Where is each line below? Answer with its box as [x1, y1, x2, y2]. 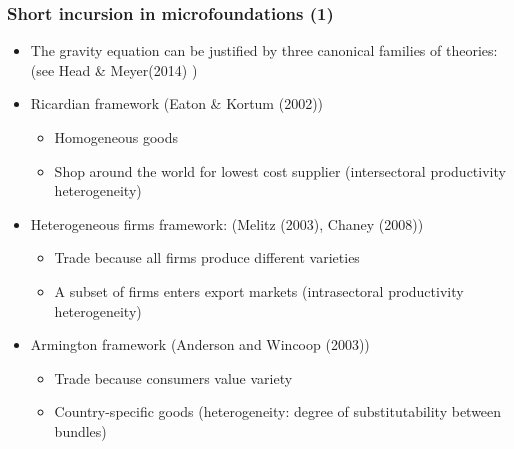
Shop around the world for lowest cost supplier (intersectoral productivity [54, 160, 506, 181]
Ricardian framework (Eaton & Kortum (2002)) [30, 93, 324, 114]
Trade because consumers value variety [54, 367, 293, 388]
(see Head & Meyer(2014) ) [30, 59, 198, 80]
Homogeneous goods [54, 127, 179, 147]
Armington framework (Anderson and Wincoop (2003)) [30, 334, 370, 355]
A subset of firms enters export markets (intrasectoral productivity [54, 280, 464, 301]
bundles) [54, 420, 107, 441]
